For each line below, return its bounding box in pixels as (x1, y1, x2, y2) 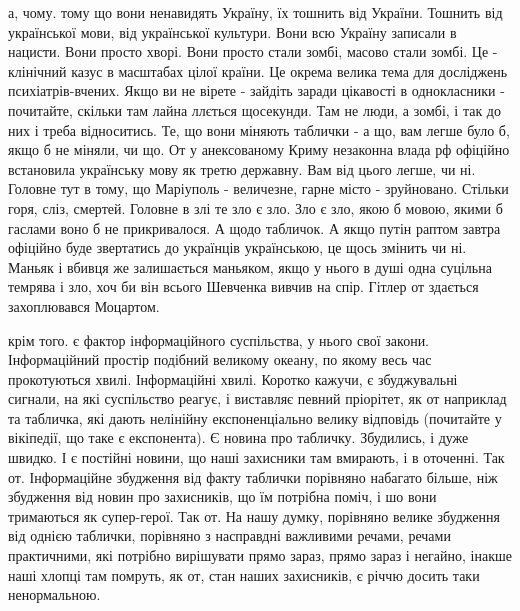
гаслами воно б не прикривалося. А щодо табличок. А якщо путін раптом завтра (8, 217, 501, 238)
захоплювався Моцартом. (8, 295, 160, 316)
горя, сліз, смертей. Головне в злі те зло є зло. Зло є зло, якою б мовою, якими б (8, 197, 503, 218)
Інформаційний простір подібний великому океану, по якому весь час (8, 349, 432, 370)
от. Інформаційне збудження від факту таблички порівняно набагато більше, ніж (8, 466, 498, 487)
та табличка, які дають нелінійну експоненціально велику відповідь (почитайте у (8, 407, 502, 428)
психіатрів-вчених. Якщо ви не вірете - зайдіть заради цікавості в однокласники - (8, 80, 505, 101)
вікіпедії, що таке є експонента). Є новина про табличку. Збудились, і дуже (8, 427, 469, 448)
